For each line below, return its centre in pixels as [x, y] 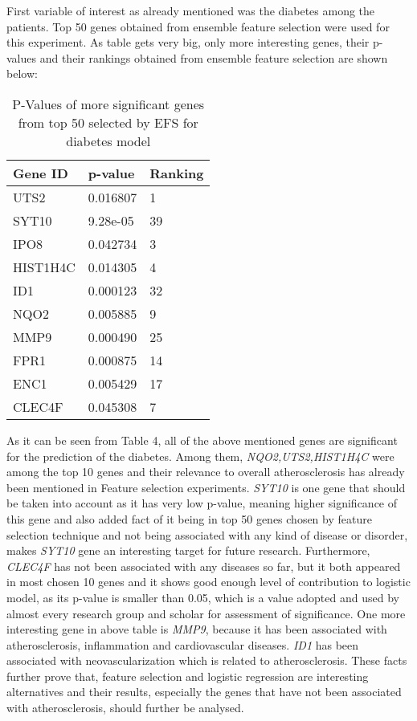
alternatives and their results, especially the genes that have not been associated [204, 692]
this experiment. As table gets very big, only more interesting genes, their [188, 42]
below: [22, 73]
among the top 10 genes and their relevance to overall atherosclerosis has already [206, 472]
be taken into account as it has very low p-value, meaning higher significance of [202, 503]
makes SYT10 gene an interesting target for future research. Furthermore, [188, 550]
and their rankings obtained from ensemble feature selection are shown [214, 57]
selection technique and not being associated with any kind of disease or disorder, [207, 534]
